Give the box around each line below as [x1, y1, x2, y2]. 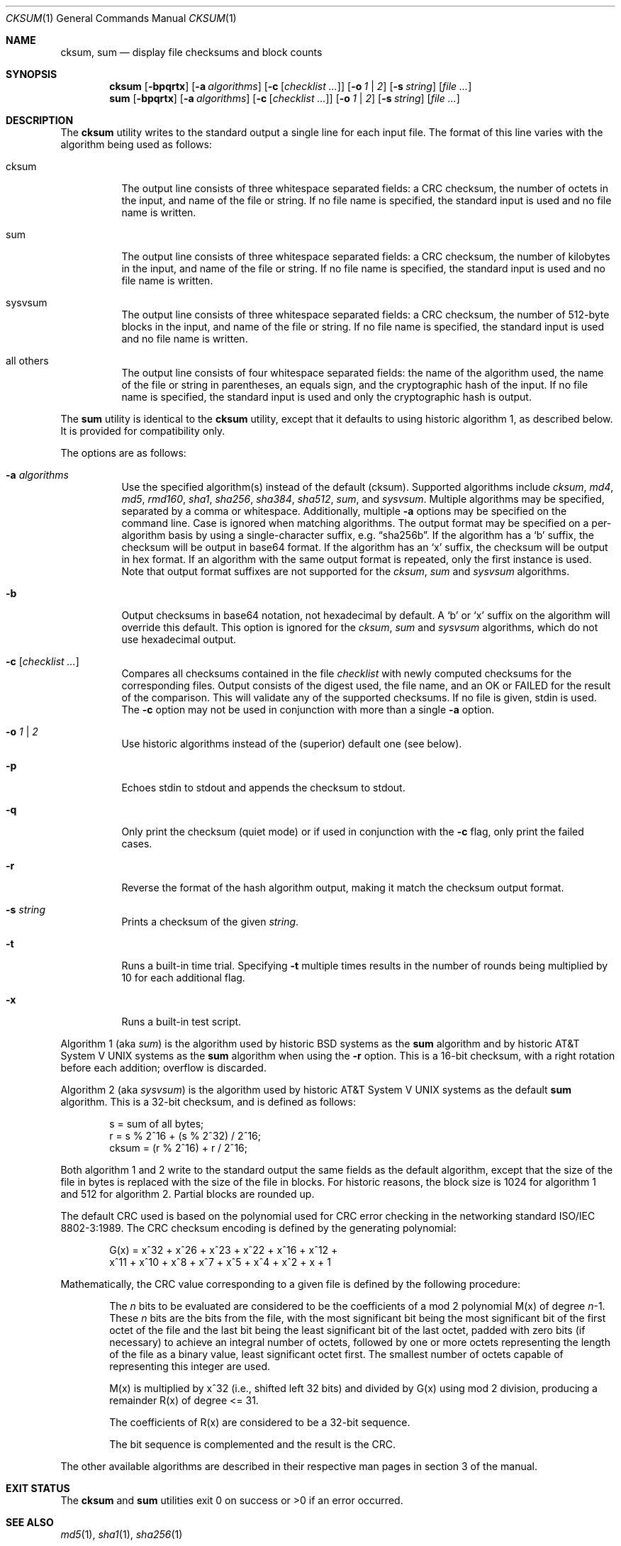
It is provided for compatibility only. [60, 425, 225, 437]
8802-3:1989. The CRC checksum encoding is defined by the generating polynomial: [60, 1222, 457, 1234]
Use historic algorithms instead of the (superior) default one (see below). [121, 738, 462, 750]
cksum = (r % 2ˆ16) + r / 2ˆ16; [109, 1142, 247, 1154]
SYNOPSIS [6, 68, 57, 80]
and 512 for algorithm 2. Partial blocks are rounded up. [60, 1188, 315, 1200]
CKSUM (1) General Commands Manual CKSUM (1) [6, 12, 237, 24]
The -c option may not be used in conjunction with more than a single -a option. [121, 704, 495, 716]
